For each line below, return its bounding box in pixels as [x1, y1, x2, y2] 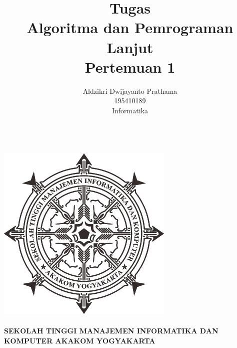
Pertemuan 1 [84, 56, 175, 77]
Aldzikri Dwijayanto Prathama [82, 85, 177, 96]
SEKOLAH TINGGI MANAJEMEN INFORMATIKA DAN [4, 325, 218, 336]
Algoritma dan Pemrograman [26, 17, 233, 38]
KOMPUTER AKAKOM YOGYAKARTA [4, 335, 155, 345]
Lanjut [106, 37, 153, 57]
